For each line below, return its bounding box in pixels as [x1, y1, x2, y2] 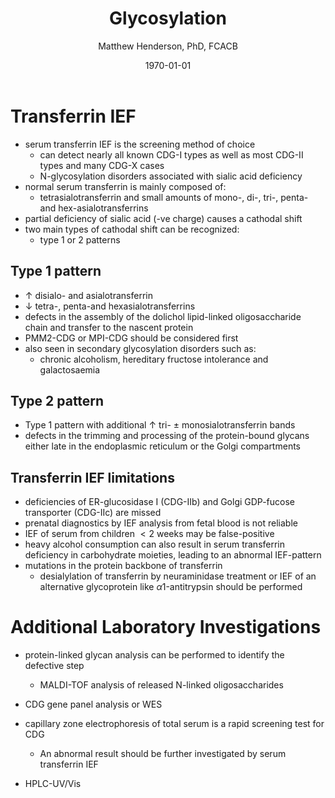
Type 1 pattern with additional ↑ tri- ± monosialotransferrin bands [24, 419, 296, 431]
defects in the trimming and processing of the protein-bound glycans [24, 430, 310, 442]
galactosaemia [39, 363, 101, 376]
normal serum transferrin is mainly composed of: [24, 180, 227, 192]
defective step [24, 660, 85, 672]
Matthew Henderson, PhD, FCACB [98, 40, 238, 52]
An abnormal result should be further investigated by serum [39, 748, 287, 760]
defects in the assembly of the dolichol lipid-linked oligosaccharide [24, 310, 302, 322]
